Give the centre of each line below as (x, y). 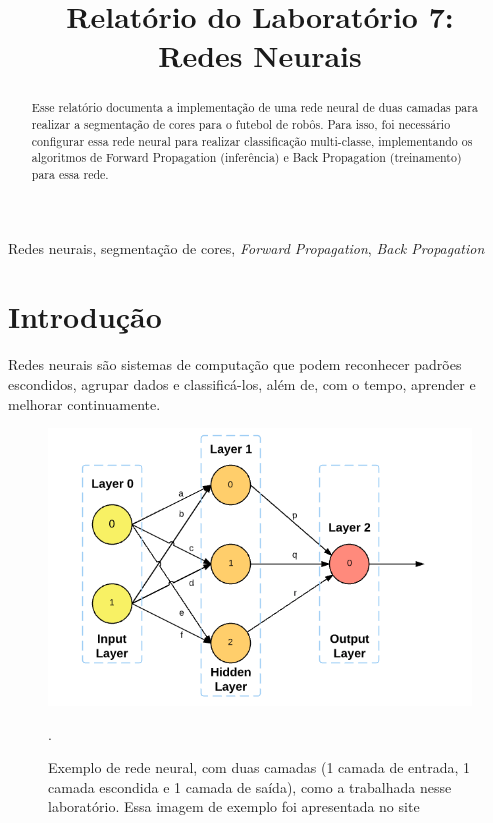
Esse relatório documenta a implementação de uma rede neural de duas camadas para (254, 107)
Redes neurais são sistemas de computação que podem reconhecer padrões (235, 364)
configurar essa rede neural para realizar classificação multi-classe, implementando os (252, 140)
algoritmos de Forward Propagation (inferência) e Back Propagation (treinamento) (246, 157)
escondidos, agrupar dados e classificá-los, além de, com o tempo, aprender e (242, 383)
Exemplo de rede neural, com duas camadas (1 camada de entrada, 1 (259, 767)
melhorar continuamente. (84, 403)
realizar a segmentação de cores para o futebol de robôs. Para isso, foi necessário (241, 124)
